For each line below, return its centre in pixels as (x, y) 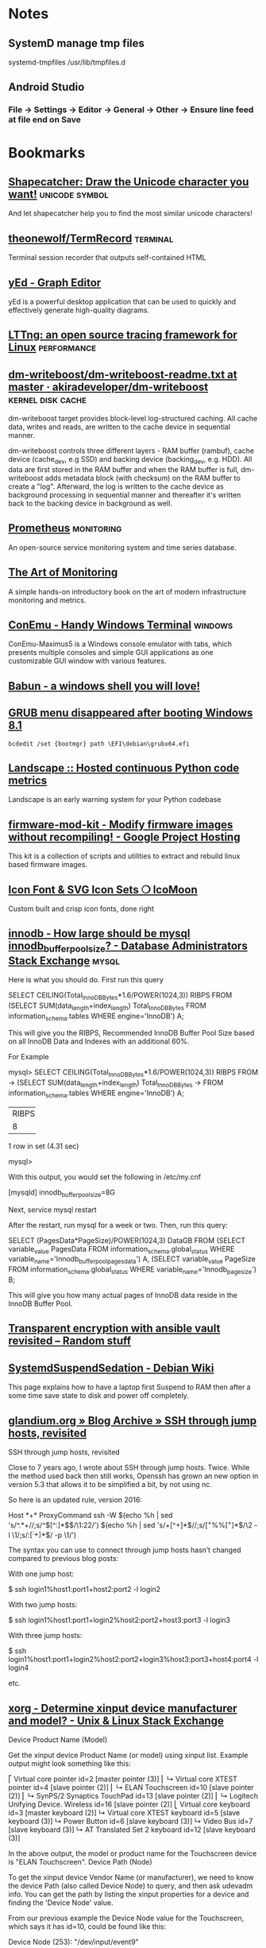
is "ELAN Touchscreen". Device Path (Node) (80, 1862)
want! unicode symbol (58, 194)
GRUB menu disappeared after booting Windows (131, 713)
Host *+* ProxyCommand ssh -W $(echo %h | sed (91, 1515)
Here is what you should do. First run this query (86, 980)
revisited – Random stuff (70, 1341)
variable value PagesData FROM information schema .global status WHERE (122, 1250)
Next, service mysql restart (52, 1210)
